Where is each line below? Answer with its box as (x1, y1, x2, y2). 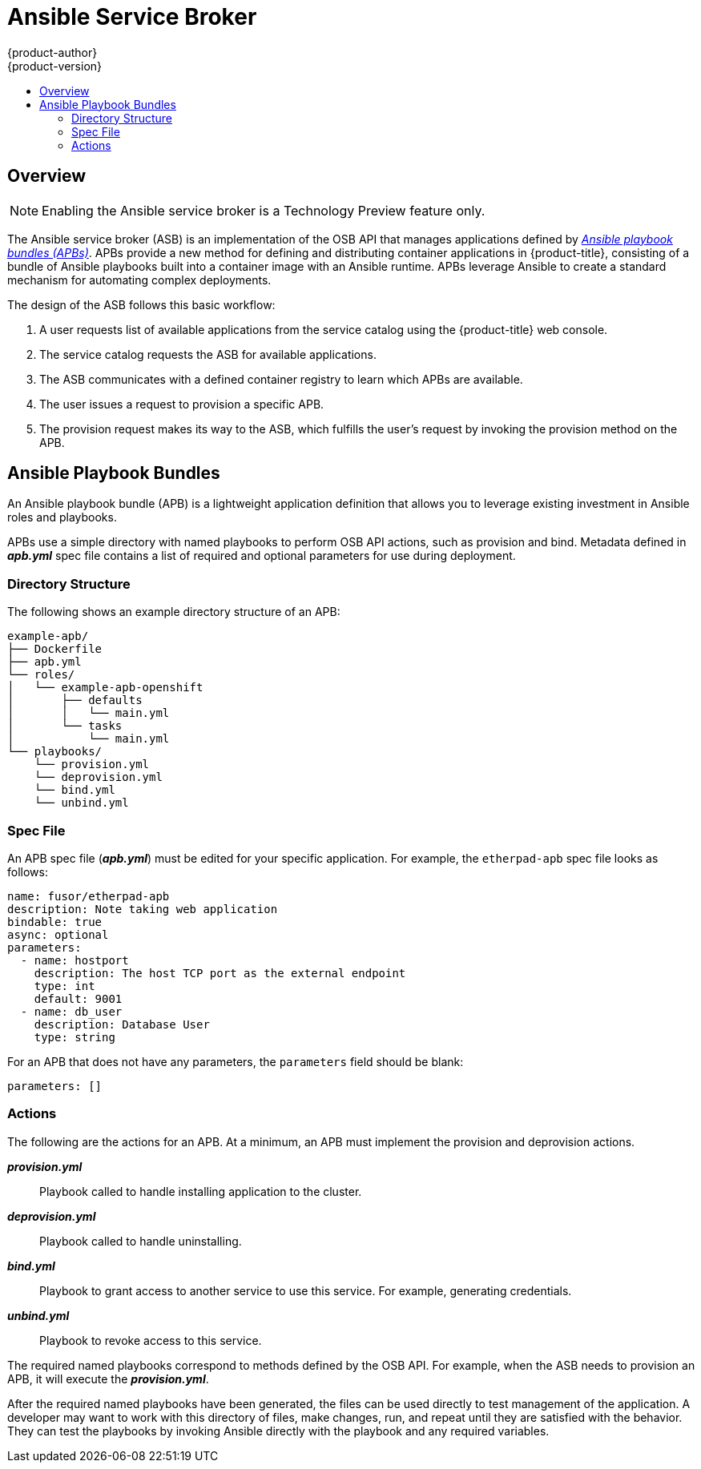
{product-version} (7, 58, 103, 73)
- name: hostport (20, 953, 129, 967)
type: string (34, 1030, 115, 1044)
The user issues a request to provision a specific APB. (39, 396, 324, 411)
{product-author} (7, 45, 98, 59)
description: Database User (34, 1017, 210, 1031)
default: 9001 (34, 992, 123, 1005)
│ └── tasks (7, 719, 123, 733)
